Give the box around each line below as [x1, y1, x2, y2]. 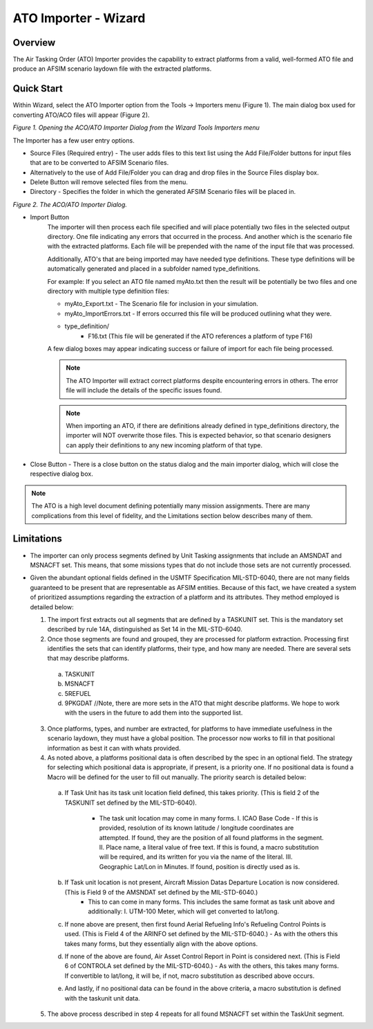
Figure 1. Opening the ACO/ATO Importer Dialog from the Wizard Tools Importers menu [12, 123, 260, 132]
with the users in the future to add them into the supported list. [64, 708, 243, 717]
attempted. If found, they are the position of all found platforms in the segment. [99, 833, 324, 841]
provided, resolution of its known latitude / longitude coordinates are [99, 824, 294, 832]
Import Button [30, 213, 70, 222]
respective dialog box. [30, 469, 93, 478]
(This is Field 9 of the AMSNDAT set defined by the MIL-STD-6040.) [64, 888, 258, 896]
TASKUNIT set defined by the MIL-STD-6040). [64, 798, 197, 807]
